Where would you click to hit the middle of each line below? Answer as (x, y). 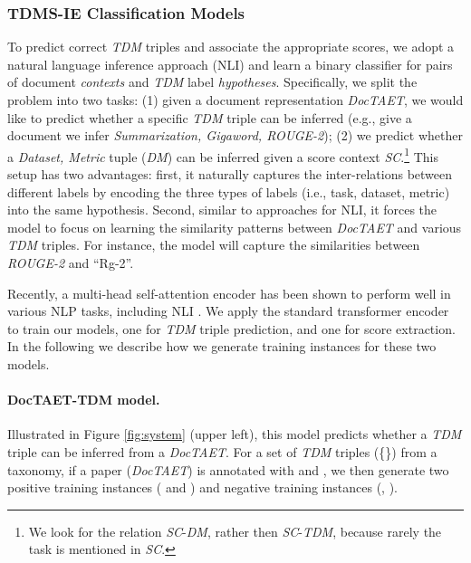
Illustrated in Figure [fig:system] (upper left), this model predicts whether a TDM (235, 434)
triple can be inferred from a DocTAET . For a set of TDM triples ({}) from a (222, 451)
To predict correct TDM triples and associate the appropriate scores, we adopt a (231, 47)
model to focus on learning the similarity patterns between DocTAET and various (235, 227)
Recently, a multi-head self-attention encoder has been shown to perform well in (229, 293)
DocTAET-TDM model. (84, 400)
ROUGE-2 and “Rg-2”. (71, 262)
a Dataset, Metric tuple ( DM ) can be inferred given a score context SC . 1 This (223, 155)
